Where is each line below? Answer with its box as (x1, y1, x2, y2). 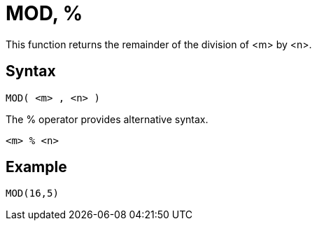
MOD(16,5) (6, 188, 59, 199)
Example (6, 158, 67, 176)
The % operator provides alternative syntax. (6, 113, 209, 125)
